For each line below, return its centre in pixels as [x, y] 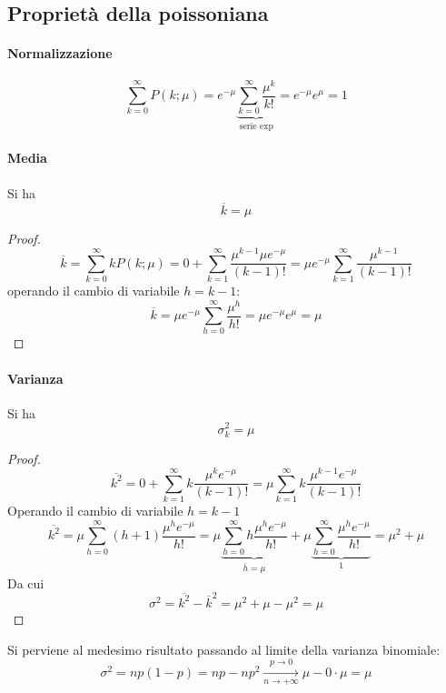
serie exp [256, 127]
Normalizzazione [60, 53]
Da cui [26, 583]
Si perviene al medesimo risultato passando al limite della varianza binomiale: [224, 649]
